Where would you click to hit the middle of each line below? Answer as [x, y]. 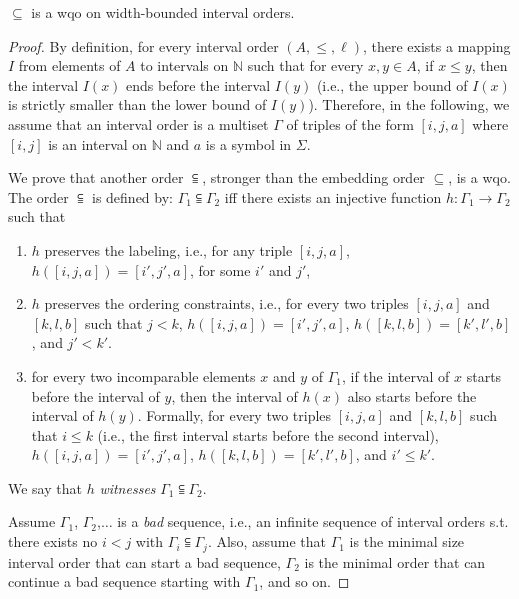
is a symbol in [248, 143]
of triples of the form [350, 123]
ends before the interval [198, 84]
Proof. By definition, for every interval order [143, 45]
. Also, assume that [266, 541]
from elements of [69, 65]
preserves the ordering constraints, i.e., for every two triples [226, 303]
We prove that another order [96, 177]
